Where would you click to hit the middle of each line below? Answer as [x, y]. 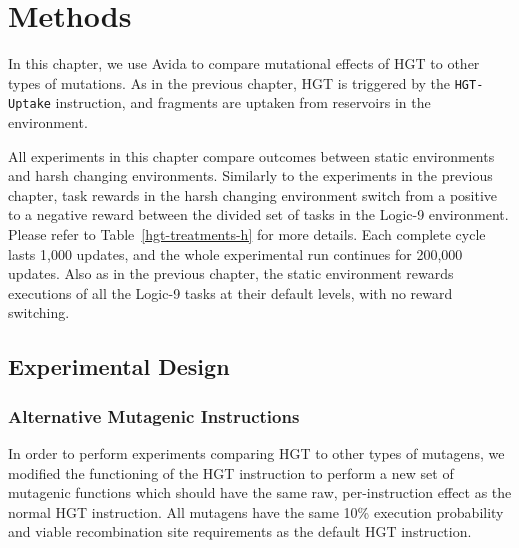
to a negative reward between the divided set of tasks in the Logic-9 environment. [258, 214]
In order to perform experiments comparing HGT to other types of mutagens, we [256, 452]
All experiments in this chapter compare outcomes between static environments [251, 155]
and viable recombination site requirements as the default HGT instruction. [240, 531]
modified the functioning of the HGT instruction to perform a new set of [231, 472]
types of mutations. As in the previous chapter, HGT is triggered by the [229, 82]
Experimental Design [119, 366]
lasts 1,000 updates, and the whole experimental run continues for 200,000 [235, 253]
